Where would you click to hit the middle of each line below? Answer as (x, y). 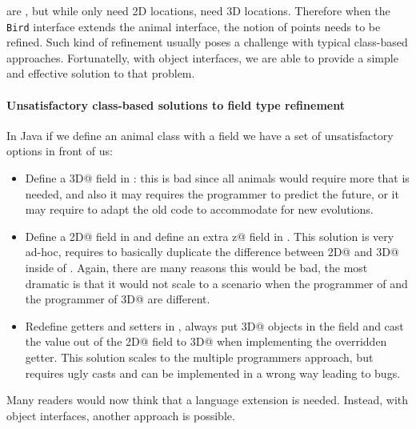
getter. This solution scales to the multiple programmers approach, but (199, 357)
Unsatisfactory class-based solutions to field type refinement (176, 104)
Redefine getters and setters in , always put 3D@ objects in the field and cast (214, 325)
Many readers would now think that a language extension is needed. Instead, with (208, 400)
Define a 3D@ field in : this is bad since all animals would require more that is (217, 178)
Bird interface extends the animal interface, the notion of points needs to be (194, 26)
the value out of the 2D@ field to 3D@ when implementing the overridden (206, 341)
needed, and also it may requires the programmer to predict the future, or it (212, 193)
